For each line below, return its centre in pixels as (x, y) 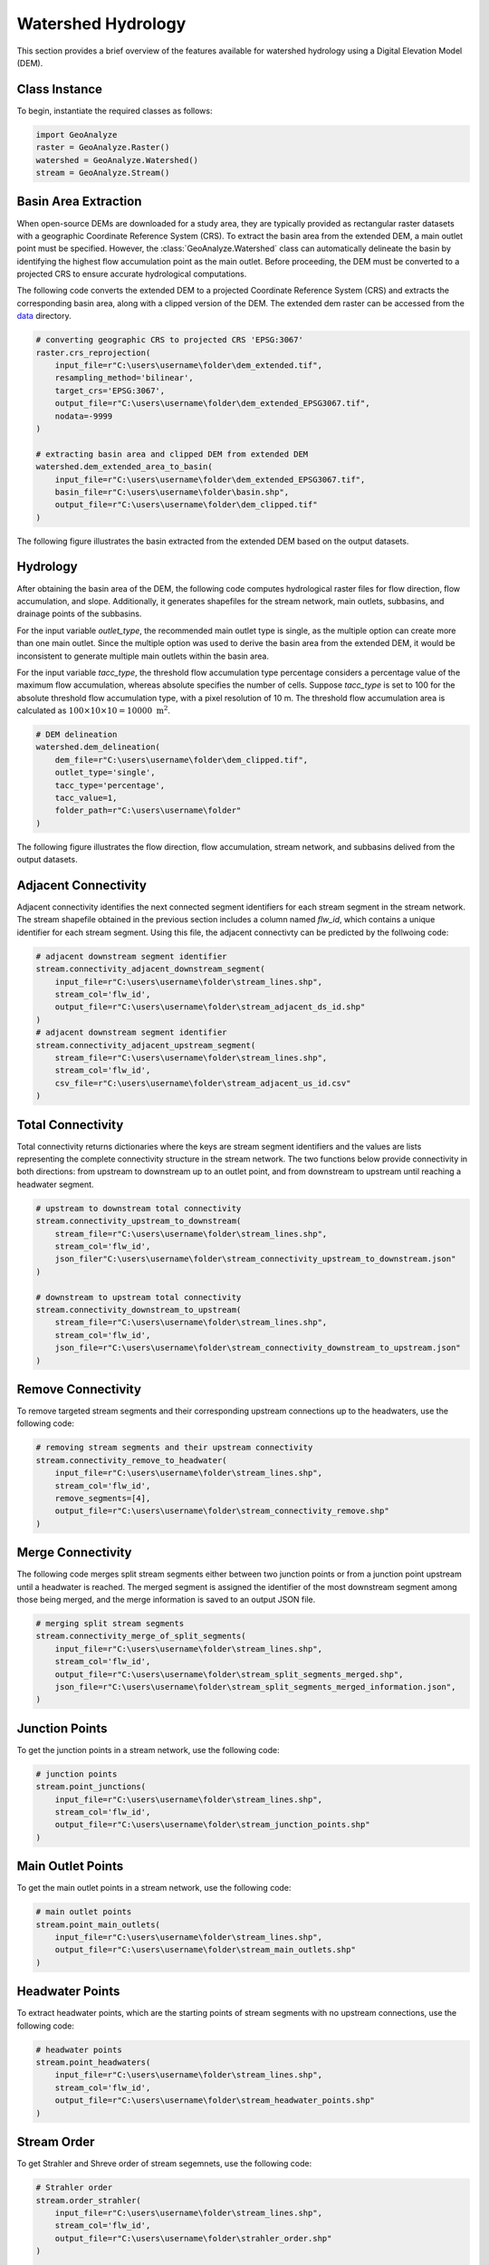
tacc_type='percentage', (110, 785)
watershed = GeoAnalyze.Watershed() (117, 160)
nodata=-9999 (84, 416)
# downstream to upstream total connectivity (139, 1297)
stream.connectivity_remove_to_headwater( (131, 1460)
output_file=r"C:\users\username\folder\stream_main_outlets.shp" (206, 1950)
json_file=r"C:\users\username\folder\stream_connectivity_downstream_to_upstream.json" (258, 1348)
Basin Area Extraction (79, 202)
